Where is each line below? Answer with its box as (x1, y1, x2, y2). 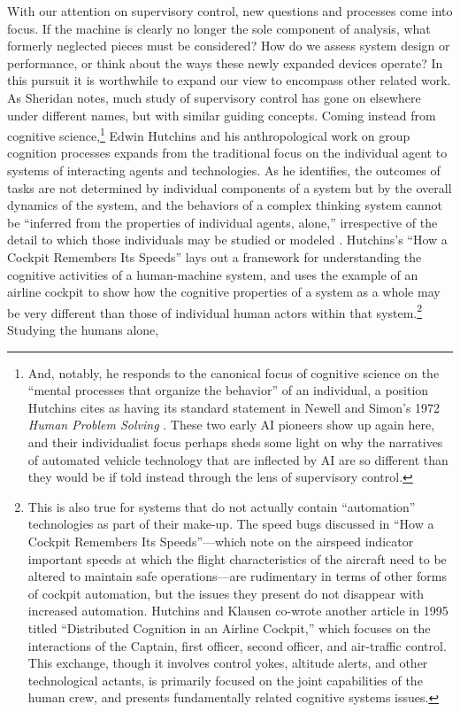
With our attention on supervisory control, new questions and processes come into (7, 2, 453, 19)
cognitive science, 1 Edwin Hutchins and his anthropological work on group (7, 124, 410, 144)
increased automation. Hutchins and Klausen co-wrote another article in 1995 (27, 601, 448, 620)
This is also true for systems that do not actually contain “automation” (27, 497, 416, 515)
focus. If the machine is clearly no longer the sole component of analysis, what (7, 19, 431, 37)
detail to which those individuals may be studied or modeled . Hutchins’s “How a (7, 230, 448, 249)
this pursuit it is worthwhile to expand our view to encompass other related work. (7, 71, 451, 89)
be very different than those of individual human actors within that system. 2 (7, 300, 423, 321)
